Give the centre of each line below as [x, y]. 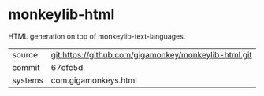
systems [28, 80]
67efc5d [67, 67]
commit [26, 67]
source [25, 54]
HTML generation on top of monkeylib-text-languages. [97, 36]
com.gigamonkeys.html [94, 80]
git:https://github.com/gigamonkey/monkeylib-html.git [151, 54]
